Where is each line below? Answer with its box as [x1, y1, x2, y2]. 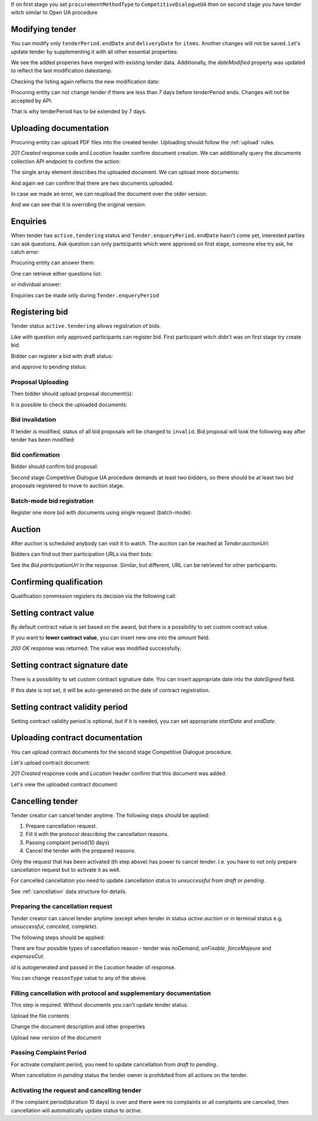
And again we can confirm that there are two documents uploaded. [11, 180, 174, 187]
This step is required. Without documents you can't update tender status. [11, 1001, 188, 1009]
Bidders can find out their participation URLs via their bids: [11, 550, 153, 558]
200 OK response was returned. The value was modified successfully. [11, 645, 182, 652]
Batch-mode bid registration [11, 496, 94, 505]
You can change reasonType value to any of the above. [11, 974, 147, 981]
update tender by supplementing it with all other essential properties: [11, 48, 178, 55]
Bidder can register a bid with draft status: [11, 352, 113, 359]
